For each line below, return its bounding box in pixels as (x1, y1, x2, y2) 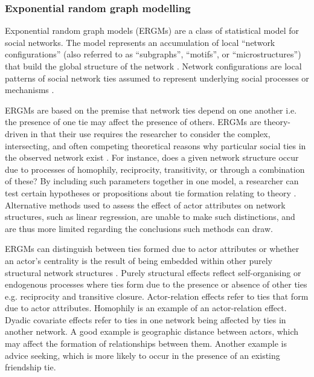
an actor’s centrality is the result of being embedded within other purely (5, 254, 273, 266)
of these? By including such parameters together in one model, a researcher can (5, 175, 299, 187)
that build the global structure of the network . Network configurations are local (5, 60, 302, 72)
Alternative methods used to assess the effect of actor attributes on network (5, 198, 286, 211)
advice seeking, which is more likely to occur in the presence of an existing (5, 349, 280, 361)
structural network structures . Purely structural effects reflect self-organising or (5, 266, 301, 279)
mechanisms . (5, 83, 54, 96)
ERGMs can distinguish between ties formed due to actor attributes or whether (5, 242, 300, 255)
